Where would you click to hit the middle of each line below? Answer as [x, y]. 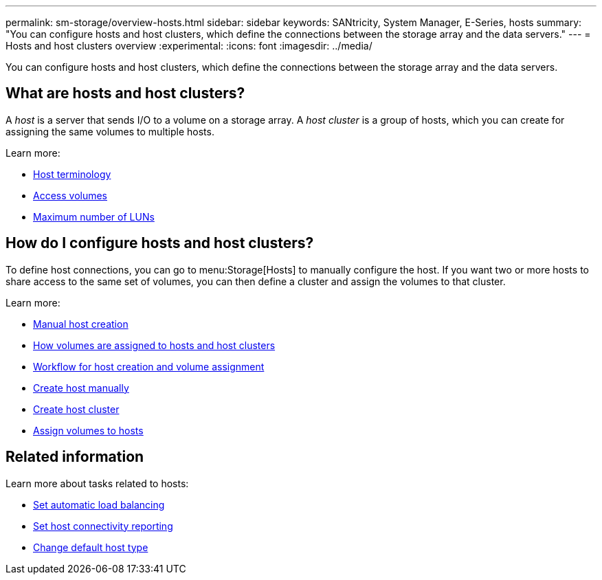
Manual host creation [81, 324]
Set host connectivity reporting [103, 526]
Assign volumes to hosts [88, 430]
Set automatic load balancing [99, 504]
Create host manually [81, 388]
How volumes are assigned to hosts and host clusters [154, 345]
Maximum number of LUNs [94, 216]
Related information [75, 457]
